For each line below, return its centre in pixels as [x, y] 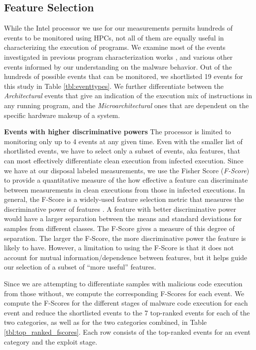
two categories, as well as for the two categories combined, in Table [106, 322]
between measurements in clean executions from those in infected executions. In [125, 189]
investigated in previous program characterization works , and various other [118, 57]
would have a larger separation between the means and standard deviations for [123, 218]
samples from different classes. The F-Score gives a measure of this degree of [119, 228]
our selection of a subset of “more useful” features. [80, 267]
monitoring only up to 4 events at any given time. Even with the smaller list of [123, 141]
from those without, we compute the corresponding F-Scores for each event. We [124, 293]
